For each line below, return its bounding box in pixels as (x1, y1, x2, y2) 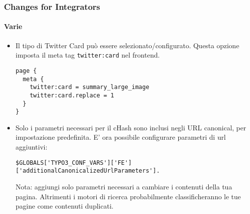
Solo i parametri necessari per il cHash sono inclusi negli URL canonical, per (15, 122, 246, 132)
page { (15, 67, 37, 74)
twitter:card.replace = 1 (29, 92, 114, 99)
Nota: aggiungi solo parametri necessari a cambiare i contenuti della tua (15, 181, 232, 191)
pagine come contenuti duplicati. (15, 201, 113, 211)
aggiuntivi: (15, 142, 48, 152)
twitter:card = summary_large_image (29, 84, 149, 91)
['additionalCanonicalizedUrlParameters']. (15, 167, 160, 175)
